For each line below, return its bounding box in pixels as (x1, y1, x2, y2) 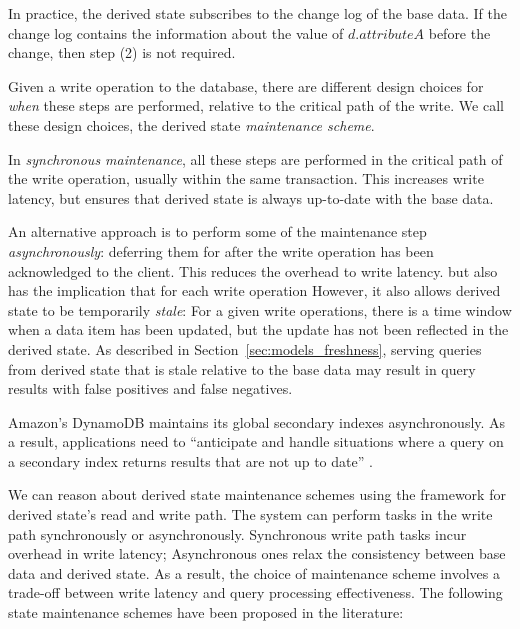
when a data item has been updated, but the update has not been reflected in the (8, 319, 509, 340)
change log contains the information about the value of (8, 22, 344, 43)
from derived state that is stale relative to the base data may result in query (8, 358, 476, 379)
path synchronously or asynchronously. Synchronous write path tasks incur (8, 523, 467, 544)
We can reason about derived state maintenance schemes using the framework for (8, 484, 506, 505)
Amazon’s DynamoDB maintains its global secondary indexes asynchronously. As (8, 411, 506, 432)
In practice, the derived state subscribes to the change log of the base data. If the (8, 3, 508, 23)
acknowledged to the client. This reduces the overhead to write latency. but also (8, 260, 498, 281)
